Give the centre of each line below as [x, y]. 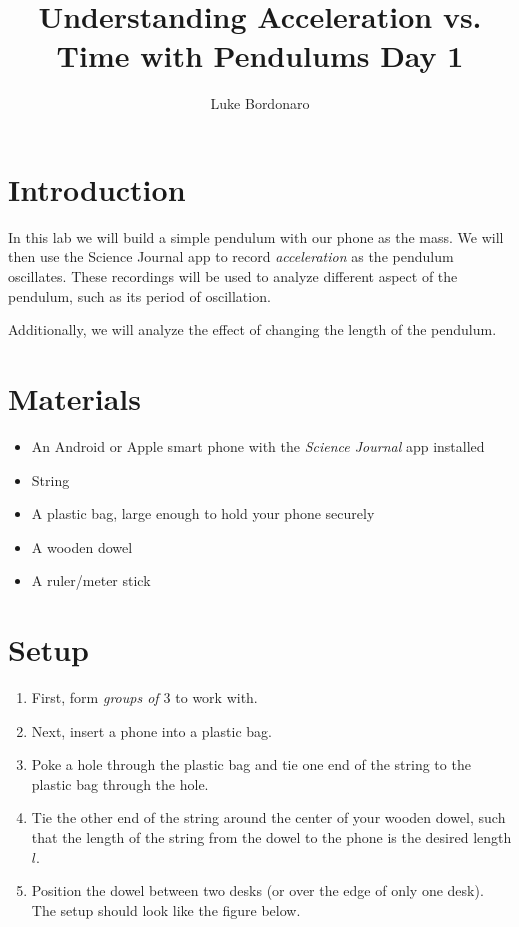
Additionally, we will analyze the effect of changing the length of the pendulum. [252, 329]
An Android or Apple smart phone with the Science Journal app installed [258, 445]
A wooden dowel [82, 546]
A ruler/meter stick [91, 580]
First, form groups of [95, 697]
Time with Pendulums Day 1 [260, 55]
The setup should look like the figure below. [166, 909]
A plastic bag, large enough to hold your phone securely [203, 513]
